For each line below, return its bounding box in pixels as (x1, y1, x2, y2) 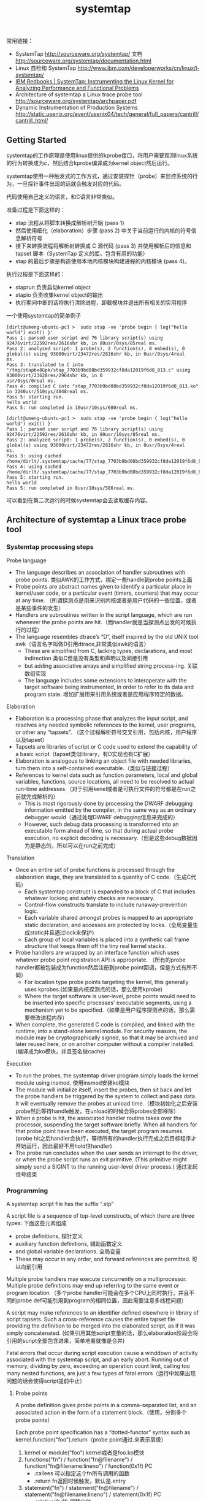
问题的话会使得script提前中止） (6, 1377, 86, 1385)
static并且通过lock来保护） (29, 928, 97, 936)
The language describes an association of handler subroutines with (15, 568, 186, 576)
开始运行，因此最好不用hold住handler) (15, 1142, 112, 1150)
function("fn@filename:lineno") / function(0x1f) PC (24, 1462, 153, 1470)
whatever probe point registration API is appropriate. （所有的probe (15, 956, 186, 963)
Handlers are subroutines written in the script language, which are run (15, 611, 193, 618)
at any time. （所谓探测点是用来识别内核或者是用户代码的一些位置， (15, 597, 186, 604)
